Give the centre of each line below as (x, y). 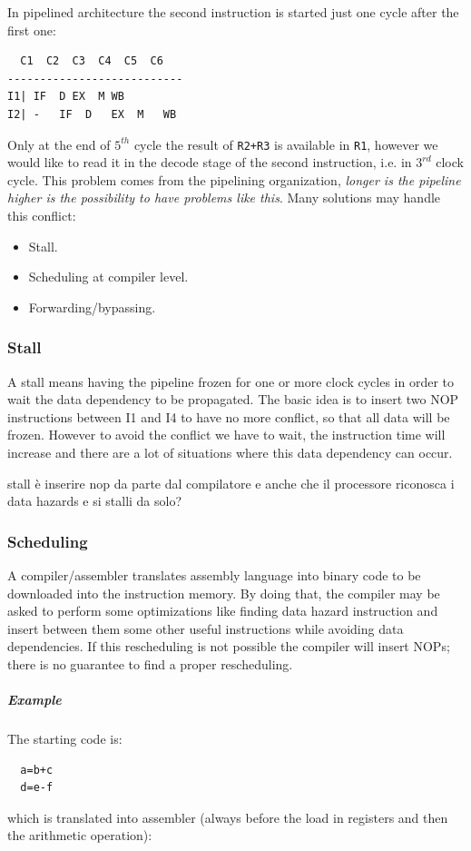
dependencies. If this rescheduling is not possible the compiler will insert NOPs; (229, 646)
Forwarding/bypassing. (92, 307)
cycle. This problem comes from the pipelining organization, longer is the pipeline (234, 179)
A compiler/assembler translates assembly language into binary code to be (214, 574)
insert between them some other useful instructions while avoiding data (206, 628)
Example (34, 700)
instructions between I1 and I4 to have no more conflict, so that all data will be (229, 416)
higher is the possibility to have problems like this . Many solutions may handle (224, 198)
